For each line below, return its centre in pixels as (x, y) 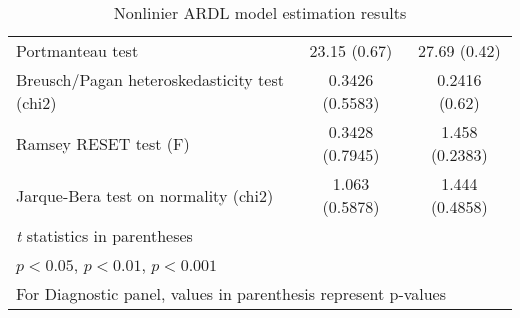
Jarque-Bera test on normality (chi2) (145, 195)
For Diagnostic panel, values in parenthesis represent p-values (231, 293)
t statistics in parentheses (104, 235)
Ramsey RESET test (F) (103, 143)
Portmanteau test (77, 50)
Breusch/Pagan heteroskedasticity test (150, 79)
